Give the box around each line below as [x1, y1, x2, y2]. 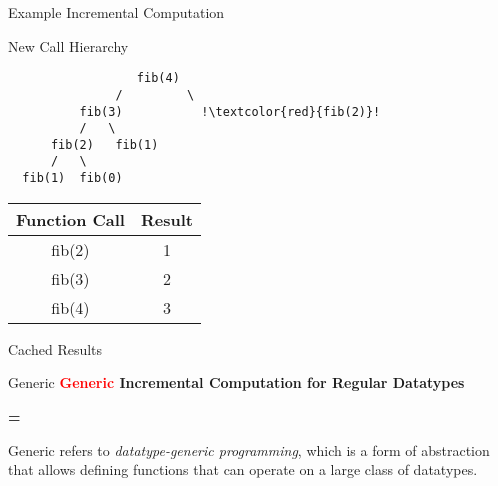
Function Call [16, 207, 125, 231]
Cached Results [8, 338, 103, 359]
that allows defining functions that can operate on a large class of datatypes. [8, 459, 478, 480]
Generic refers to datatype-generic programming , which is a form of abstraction [8, 439, 490, 460]
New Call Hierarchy [8, 35, 129, 56]
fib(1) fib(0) [22, 171, 123, 186]
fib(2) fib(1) [50, 137, 159, 152]
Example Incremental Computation [8, 2, 225, 22]
